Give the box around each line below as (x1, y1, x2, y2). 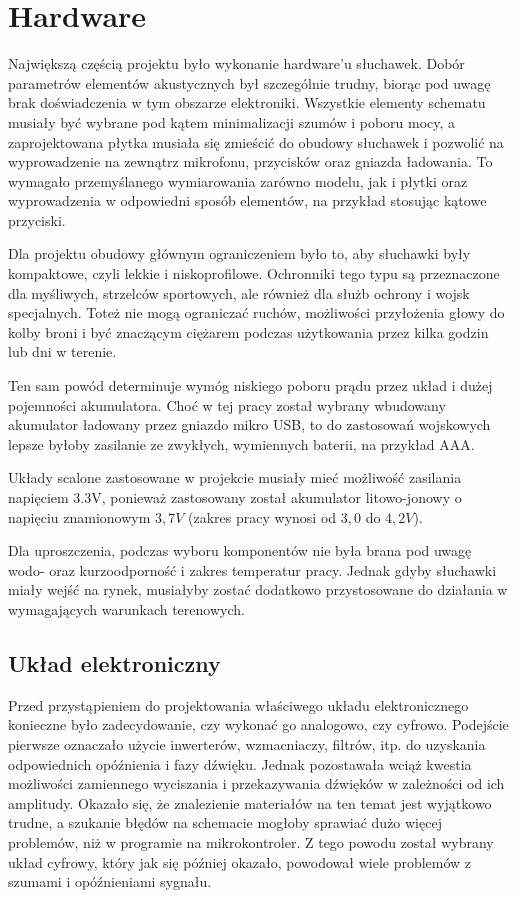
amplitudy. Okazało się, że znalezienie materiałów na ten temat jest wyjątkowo (8, 792, 492, 813)
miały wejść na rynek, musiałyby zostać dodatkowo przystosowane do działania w (8, 579, 508, 600)
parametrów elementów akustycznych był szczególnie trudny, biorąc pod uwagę (8, 72, 491, 93)
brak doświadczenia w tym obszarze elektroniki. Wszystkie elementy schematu (8, 92, 486, 113)
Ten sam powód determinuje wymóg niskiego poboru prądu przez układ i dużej (8, 375, 493, 396)
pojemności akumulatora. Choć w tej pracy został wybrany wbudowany (8, 394, 446, 415)
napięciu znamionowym (8, 506, 151, 527)
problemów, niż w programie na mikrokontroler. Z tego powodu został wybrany (8, 831, 494, 852)
